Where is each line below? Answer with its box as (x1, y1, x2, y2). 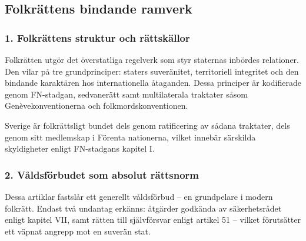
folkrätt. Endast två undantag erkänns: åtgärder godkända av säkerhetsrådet (5, 202, 282, 214)
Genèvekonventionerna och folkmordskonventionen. (5, 99, 188, 112)
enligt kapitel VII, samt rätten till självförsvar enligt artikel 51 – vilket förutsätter (5, 213, 301, 226)
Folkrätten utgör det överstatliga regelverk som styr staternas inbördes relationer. (5, 53, 299, 65)
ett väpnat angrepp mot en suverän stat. (5, 225, 151, 237)
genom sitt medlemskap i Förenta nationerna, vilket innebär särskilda (5, 130, 256, 143)
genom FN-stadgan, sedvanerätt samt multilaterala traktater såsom (5, 88, 248, 100)
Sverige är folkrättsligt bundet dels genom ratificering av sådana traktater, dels (5, 119, 290, 131)
